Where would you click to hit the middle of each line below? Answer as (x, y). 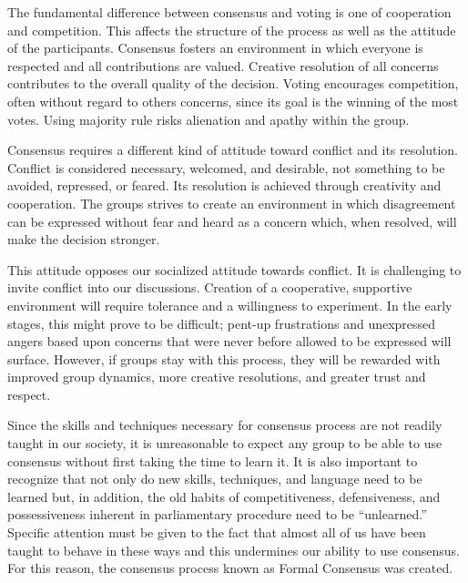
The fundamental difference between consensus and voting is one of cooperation (229, 12)
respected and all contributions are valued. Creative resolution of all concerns (223, 65)
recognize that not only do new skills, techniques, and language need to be (215, 479)
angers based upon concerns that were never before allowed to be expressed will (229, 341)
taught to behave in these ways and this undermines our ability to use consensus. (234, 550)
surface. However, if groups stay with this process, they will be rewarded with (224, 358)
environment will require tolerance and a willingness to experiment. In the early (230, 305)
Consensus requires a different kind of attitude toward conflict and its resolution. (233, 150)
